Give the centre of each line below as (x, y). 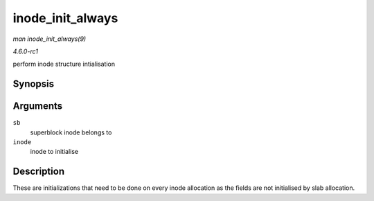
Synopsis (34, 84)
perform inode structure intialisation (64, 64)
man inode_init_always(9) (50, 39)
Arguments (38, 106)
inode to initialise (54, 152)
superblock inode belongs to (71, 132)
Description (39, 172)
